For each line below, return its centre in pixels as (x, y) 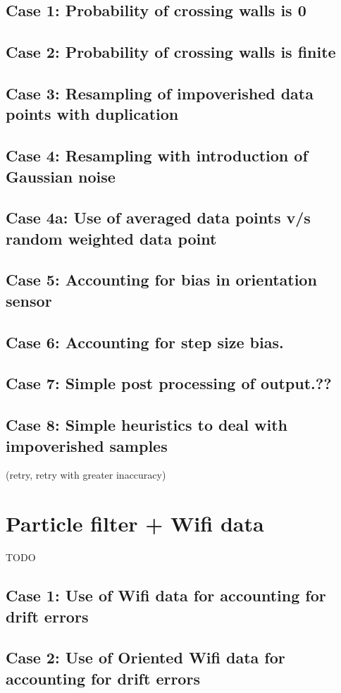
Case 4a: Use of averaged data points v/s (158, 217)
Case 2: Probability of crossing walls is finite (171, 52)
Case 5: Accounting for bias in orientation (161, 280)
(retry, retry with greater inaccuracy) (86, 475)
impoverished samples (87, 445)
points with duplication (92, 114)
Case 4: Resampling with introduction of (157, 155)
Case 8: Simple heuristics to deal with (147, 425)
